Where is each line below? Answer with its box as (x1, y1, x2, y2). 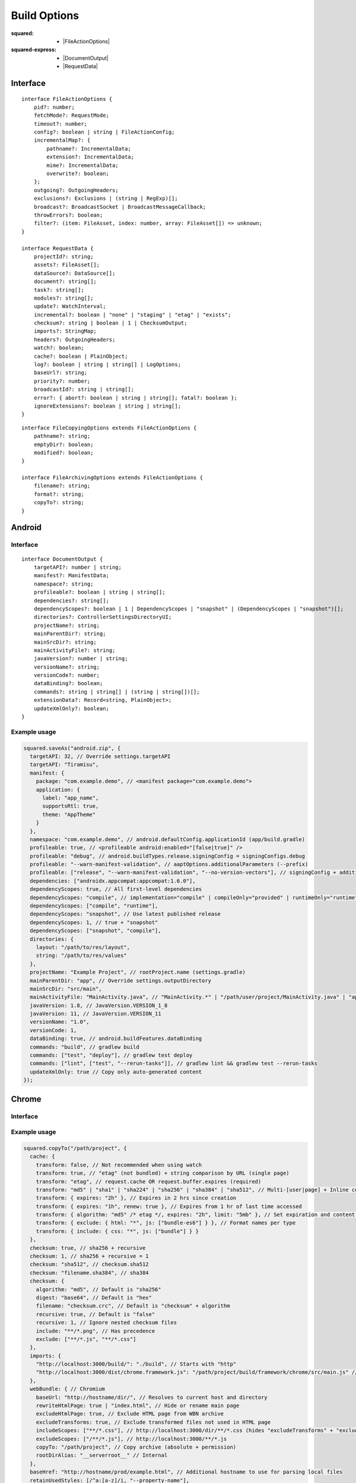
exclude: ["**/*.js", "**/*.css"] (36, 1335, 136, 1342)
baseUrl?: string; (33, 370, 88, 376)
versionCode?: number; (33, 672, 100, 679)
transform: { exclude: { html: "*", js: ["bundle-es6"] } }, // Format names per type (36, 1220, 296, 1226)
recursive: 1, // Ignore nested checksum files (36, 1319, 177, 1326)
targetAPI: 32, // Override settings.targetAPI (30, 753, 171, 759)
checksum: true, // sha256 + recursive (30, 1245, 146, 1251)
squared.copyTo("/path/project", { (23, 1145, 127, 1151)
